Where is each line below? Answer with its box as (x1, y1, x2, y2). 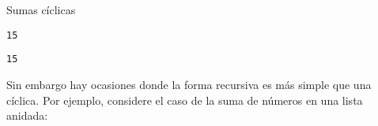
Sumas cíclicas (6, 2, 76, 17)
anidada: (6, 107, 48, 124)
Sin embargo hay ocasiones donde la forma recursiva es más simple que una (6, 76, 372, 92)
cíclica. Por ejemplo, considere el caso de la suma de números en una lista (6, 91, 363, 108)
